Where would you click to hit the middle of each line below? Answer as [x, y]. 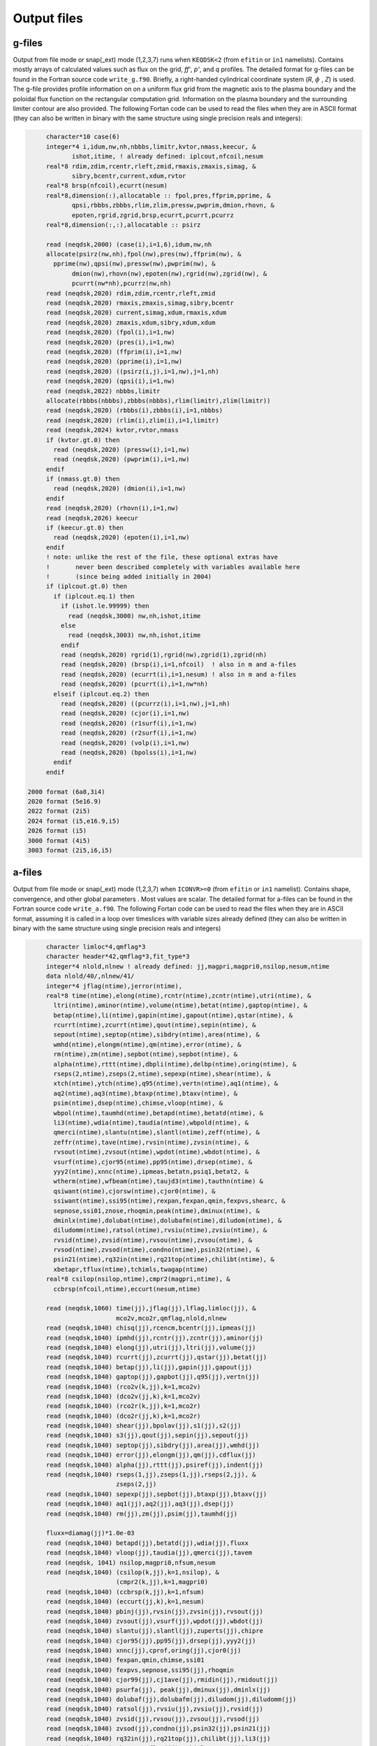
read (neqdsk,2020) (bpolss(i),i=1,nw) [129, 753]
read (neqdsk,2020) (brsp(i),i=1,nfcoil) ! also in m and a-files [178, 665]
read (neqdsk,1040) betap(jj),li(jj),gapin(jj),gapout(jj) [149, 1367]
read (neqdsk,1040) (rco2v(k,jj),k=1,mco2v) [123, 1387]
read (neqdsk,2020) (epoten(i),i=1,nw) [121, 537]
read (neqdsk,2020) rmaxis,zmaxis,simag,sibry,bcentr [140, 303]
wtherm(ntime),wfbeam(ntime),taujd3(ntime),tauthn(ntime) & [158, 1181]
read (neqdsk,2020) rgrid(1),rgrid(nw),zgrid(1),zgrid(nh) [164, 655]
